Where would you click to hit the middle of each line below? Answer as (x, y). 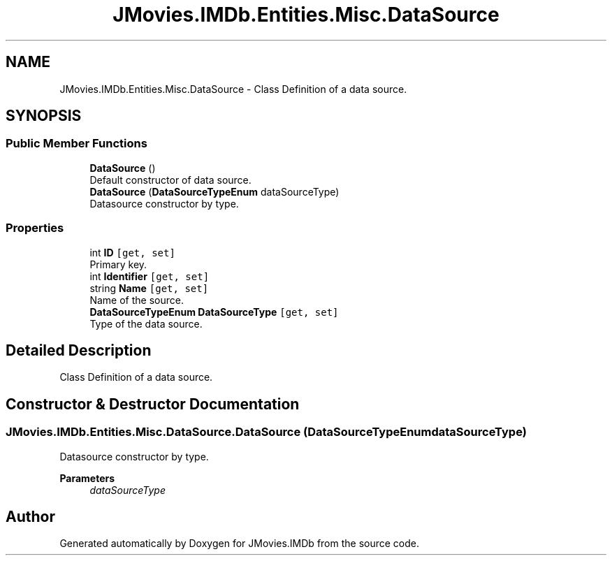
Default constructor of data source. (170, 180)
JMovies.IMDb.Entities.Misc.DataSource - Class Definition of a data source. (233, 89)
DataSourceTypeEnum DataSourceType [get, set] (214, 312)
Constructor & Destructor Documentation (153, 404)
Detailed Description (79, 350)
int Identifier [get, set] (150, 276)
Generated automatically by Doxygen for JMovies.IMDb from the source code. (240, 544)
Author (30, 517)
